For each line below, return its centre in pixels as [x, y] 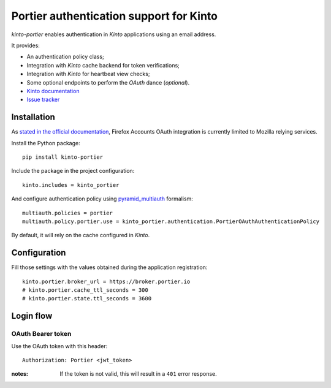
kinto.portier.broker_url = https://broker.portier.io [106, 281]
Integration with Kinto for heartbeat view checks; [88, 74]
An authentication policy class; [65, 57]
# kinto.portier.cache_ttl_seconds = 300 [85, 290]
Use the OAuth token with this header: [59, 346]
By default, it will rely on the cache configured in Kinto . [81, 235]
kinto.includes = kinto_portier [71, 185]
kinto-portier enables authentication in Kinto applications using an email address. [114, 34]
